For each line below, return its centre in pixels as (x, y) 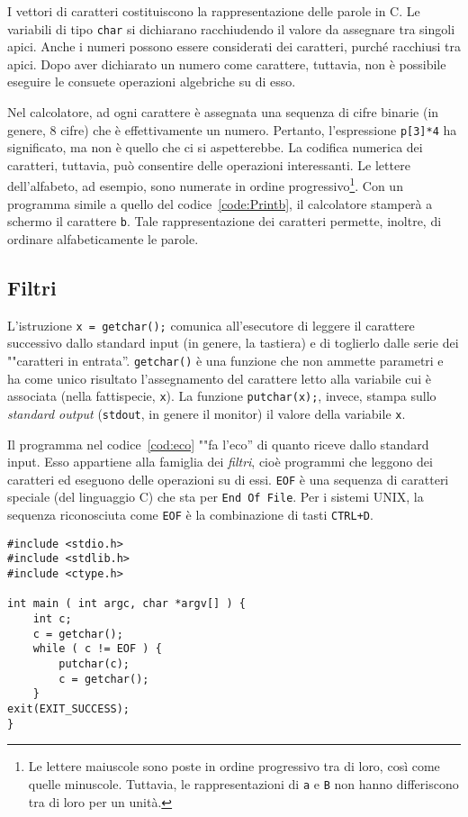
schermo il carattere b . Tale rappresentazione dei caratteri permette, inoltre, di (225, 221)
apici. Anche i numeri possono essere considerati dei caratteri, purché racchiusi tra (234, 46)
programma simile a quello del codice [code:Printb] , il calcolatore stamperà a (220, 203)
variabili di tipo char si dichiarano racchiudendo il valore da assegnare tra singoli (231, 28)
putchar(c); (94, 663)
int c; (52, 619)
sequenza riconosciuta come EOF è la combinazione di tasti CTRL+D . (190, 515)
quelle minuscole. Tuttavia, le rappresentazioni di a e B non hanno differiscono (243, 783)
